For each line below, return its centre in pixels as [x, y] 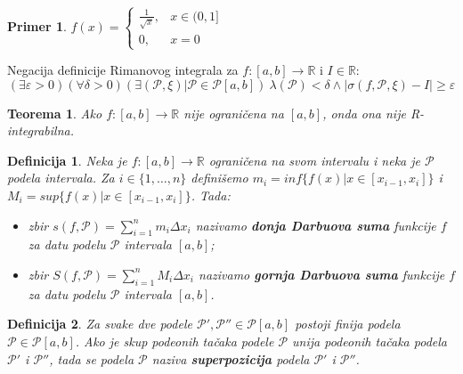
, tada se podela [92, 358]
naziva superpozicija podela [231, 358]
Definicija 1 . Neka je [67, 160]
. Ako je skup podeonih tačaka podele [175, 341]
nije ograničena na [234, 113]
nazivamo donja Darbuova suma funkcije [316, 225]
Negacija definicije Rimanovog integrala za [123, 70]
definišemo [219, 178]
